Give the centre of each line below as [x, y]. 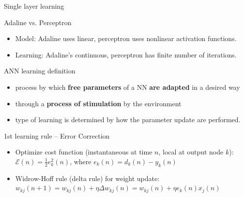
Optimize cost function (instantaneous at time [84, 152]
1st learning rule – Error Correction [57, 135]
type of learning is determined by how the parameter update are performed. [128, 120]
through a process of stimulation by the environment [98, 103]
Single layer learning [34, 6]
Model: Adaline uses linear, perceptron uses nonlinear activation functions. [126, 38]
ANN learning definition [40, 71]
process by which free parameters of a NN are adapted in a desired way [128, 87]
